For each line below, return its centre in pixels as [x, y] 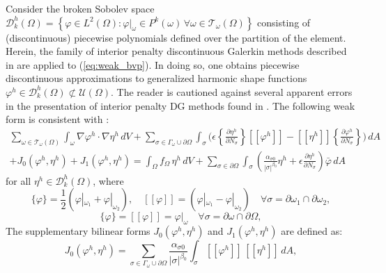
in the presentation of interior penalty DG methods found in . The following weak [180, 105]
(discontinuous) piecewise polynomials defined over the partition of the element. [176, 37]
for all [18, 180]
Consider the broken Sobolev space [80, 8]
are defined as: [312, 231]
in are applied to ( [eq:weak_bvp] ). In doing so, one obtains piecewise [153, 64]
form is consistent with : [57, 119]
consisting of [284, 22]
